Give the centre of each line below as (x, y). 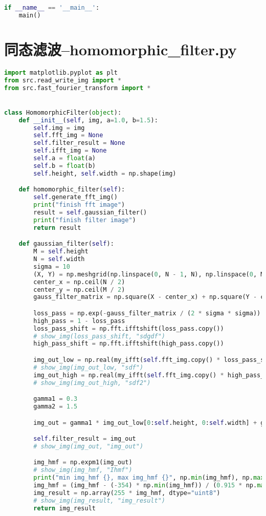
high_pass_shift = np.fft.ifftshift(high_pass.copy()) (129, 344)
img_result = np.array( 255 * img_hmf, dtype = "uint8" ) (127, 493)
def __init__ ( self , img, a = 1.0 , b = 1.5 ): (88, 120)
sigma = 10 (52, 266)
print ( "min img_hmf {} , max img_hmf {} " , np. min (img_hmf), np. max (149, 478)
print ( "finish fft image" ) (79, 205)
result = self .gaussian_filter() (90, 212)
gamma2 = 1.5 (56, 406)
